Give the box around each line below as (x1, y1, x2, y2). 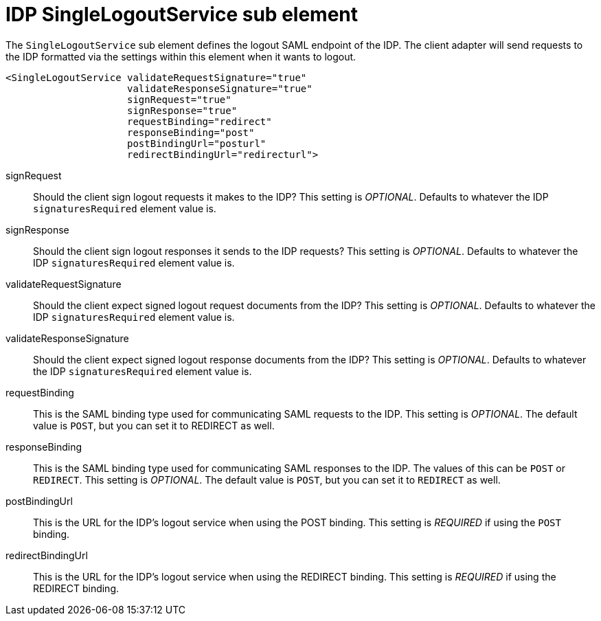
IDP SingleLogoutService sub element (5, 3, 358, 26)
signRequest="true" (127, 93, 231, 105)
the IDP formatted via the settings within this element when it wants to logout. (5, 50, 356, 63)
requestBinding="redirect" (127, 115, 272, 127)
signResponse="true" (127, 104, 238, 116)
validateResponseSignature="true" (127, 82, 313, 94)
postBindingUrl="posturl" (127, 137, 267, 149)
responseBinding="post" (127, 126, 255, 138)
